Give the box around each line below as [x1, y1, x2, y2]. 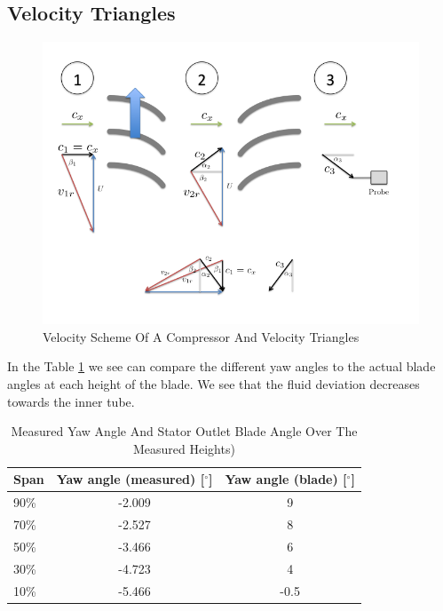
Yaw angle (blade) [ [225, 470, 347, 488]
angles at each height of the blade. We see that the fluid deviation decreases [7, 374, 420, 393]
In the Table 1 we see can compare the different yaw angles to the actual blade [7, 357, 436, 376]
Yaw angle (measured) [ [56, 470, 205, 488]
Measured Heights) [132, 439, 235, 457]
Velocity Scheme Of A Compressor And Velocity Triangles [43, 327, 360, 345]
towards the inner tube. [7, 392, 135, 410]
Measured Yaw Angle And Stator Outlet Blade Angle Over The [11, 422, 358, 440]
